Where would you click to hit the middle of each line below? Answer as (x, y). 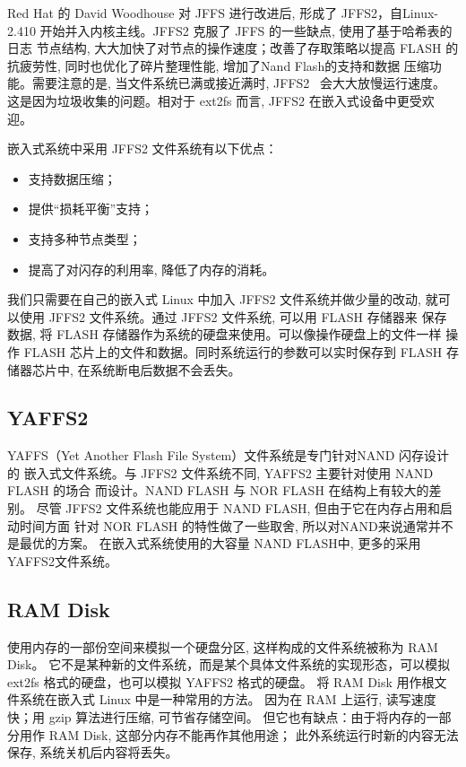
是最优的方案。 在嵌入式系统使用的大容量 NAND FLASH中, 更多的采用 (214, 543)
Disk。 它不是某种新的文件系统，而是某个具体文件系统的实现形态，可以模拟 (229, 664)
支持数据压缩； (72, 178)
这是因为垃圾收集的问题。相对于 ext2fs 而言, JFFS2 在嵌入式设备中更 (208, 100)
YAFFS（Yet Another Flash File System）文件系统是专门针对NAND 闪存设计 (229, 455)
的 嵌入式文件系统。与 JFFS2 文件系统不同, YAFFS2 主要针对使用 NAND (220, 472)
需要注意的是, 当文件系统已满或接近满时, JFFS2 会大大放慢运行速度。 (239, 83)
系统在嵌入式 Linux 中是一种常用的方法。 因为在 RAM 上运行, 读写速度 (228, 699)
